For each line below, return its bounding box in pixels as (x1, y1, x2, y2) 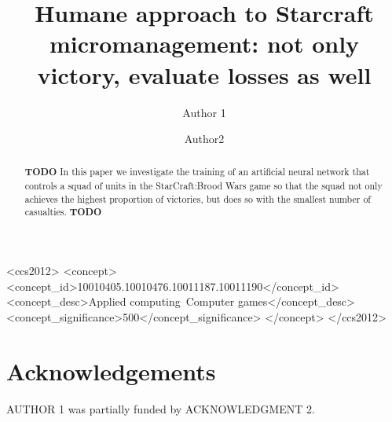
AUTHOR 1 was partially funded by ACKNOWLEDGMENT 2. (6, 400, 315, 416)
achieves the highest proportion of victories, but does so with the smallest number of (24, 192, 372, 205)
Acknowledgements (6, 354, 216, 387)
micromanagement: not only (49, 28, 360, 60)
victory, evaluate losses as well (37, 58, 372, 90)
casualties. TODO (24, 205, 102, 219)
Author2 (184, 130, 225, 147)
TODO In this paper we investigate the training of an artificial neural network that (24, 165, 370, 179)
